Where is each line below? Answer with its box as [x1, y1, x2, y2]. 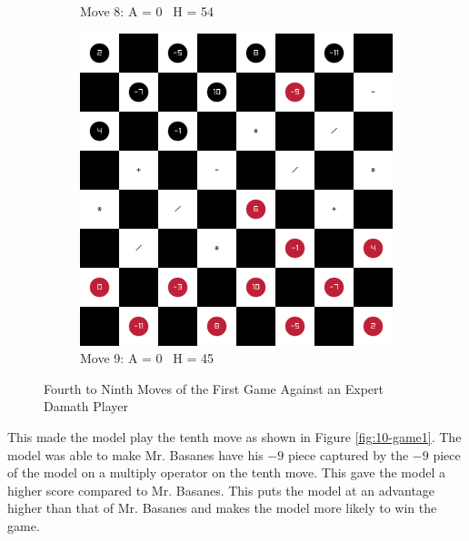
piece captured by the [287, 445, 409, 464]
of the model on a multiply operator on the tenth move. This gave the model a [7, 463, 445, 482]
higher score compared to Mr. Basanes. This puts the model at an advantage [7, 480, 435, 499]
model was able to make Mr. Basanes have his [7, 445, 264, 464]
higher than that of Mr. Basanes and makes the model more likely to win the [7, 498, 437, 517]
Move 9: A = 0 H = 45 [80, 349, 214, 368]
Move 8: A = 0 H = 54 [80, 2, 214, 20]
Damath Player [44, 397, 128, 416]
